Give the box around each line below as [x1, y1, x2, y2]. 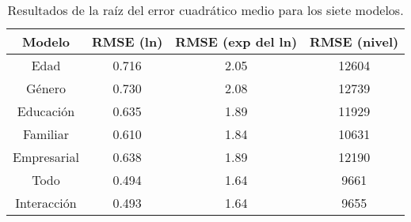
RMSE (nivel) [310, 32, 399, 51]
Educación [17, 102, 75, 120]
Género [26, 79, 66, 97]
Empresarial [13, 148, 79, 166]
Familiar [22, 125, 70, 143]
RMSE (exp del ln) [175, 32, 298, 51]
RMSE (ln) [91, 32, 163, 51]
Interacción [15, 194, 77, 212]
